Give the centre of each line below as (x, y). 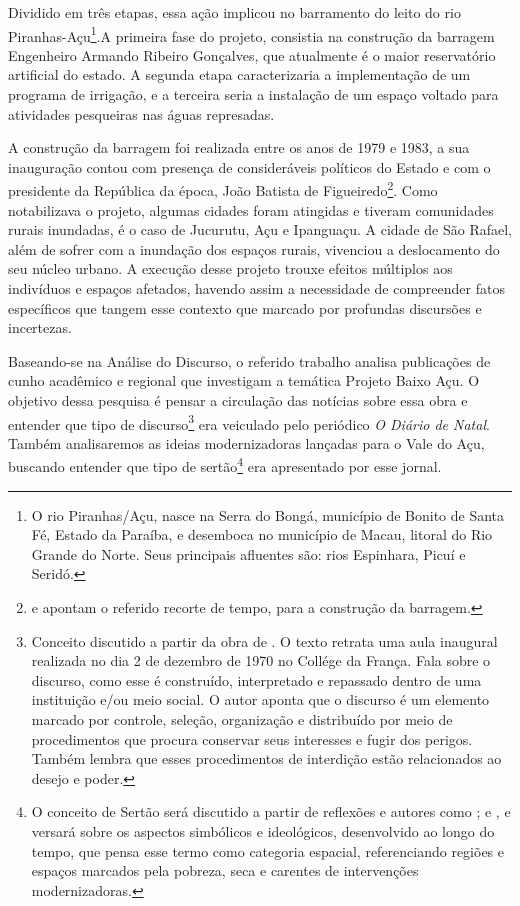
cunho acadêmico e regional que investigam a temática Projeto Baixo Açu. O (244, 380)
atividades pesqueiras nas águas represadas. (141, 113)
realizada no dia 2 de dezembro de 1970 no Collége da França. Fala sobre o (261, 660)
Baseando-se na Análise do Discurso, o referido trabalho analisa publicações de (249, 360)
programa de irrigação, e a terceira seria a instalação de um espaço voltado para (253, 94)
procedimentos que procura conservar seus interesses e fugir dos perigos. (252, 738)
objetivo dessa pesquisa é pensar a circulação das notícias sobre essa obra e (238, 400)
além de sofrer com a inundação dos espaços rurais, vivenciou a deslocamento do (254, 248)
